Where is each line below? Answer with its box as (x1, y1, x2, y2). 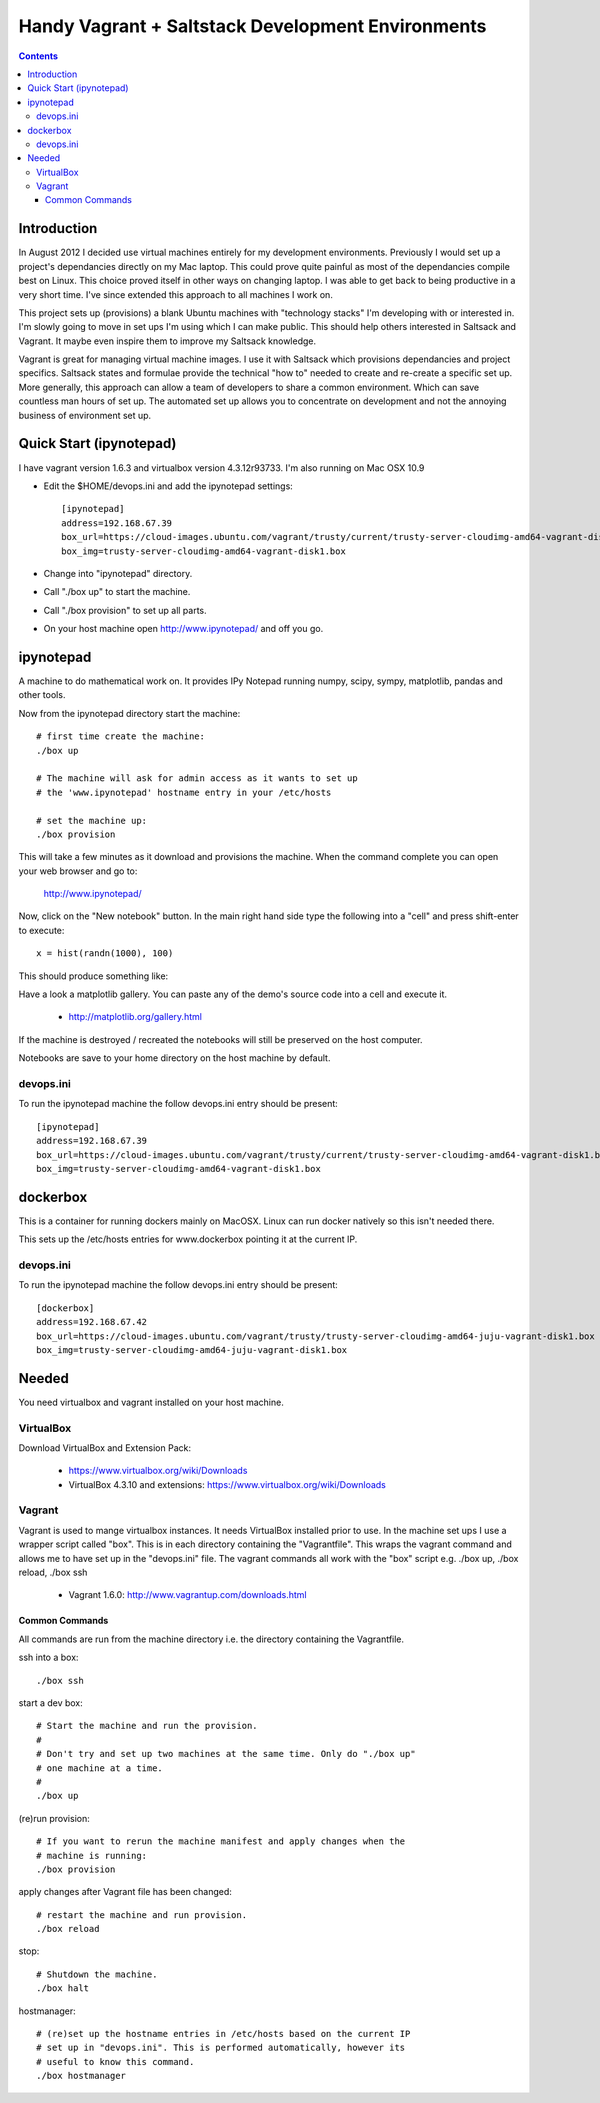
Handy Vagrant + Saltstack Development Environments (18, 15, 487, 37)
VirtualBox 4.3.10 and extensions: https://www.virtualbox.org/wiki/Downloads (68, 1478, 387, 1490)
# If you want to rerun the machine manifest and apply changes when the (36, 1836, 406, 1847)
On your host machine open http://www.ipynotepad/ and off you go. (43, 623, 324, 635)
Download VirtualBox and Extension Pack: (18, 1441, 192, 1454)
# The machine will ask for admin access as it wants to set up (36, 773, 359, 784)
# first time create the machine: (36, 731, 205, 742)
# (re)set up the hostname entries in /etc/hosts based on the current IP (36, 2028, 411, 2040)
